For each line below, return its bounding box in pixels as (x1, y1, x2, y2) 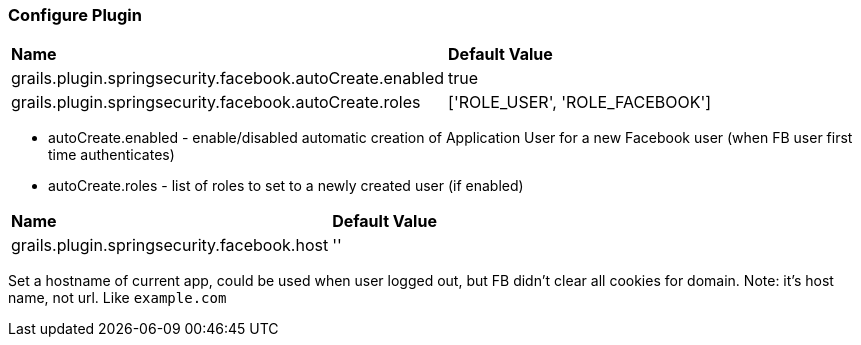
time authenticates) (48, 146, 175, 164)
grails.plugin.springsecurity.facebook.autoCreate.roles (11, 92, 421, 113)
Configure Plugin (8, 5, 142, 25)
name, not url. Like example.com (8, 289, 227, 307)
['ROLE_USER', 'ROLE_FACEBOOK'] (448, 92, 712, 113)
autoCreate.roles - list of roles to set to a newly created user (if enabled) (48, 177, 524, 195)
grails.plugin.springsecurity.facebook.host (11, 235, 329, 256)
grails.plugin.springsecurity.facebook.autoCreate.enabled (11, 68, 445, 89)
